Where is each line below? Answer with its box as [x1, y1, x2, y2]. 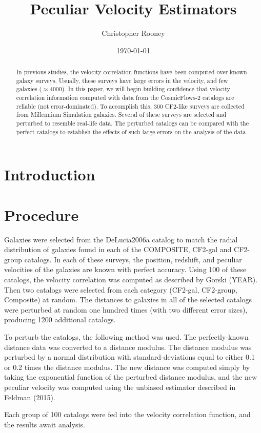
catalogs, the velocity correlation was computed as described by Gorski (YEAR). [4, 274, 258, 285]
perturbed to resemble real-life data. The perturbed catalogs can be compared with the [16, 119, 249, 128]
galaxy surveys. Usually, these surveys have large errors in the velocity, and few [16, 76, 228, 85]
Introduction [4, 164, 95, 185]
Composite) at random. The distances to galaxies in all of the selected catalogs [4, 294, 252, 305]
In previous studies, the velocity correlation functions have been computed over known [16, 68, 247, 76]
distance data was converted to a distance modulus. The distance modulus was [4, 341, 252, 352]
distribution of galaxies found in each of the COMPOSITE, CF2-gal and [4, 244, 232, 255]
